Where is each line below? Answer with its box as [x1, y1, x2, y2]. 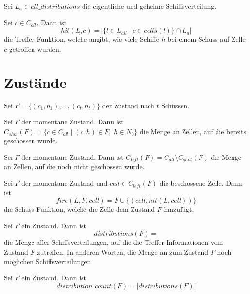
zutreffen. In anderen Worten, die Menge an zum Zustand [37, 247, 209, 257]
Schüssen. [161, 100, 189, 110]
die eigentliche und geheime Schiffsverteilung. [82, 1, 217, 11]
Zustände [4, 72, 67, 92]
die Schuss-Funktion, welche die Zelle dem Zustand [4, 204, 155, 214]
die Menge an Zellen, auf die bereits [140, 126, 247, 136]
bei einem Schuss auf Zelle [167, 34, 246, 44]
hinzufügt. [164, 204, 194, 214]
